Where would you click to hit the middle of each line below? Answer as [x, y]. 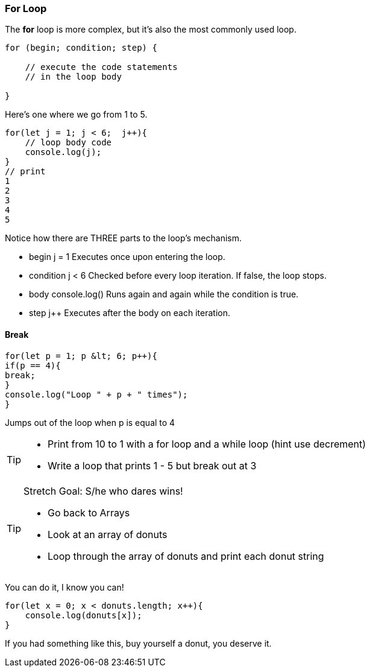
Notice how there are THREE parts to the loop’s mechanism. [123, 238]
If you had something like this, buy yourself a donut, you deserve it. [138, 643]
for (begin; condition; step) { [81, 48]
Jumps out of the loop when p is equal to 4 [90, 422]
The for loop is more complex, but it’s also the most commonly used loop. [151, 30]
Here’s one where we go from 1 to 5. [76, 115]
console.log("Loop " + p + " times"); [96, 394]
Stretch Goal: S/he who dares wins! [103, 491]
